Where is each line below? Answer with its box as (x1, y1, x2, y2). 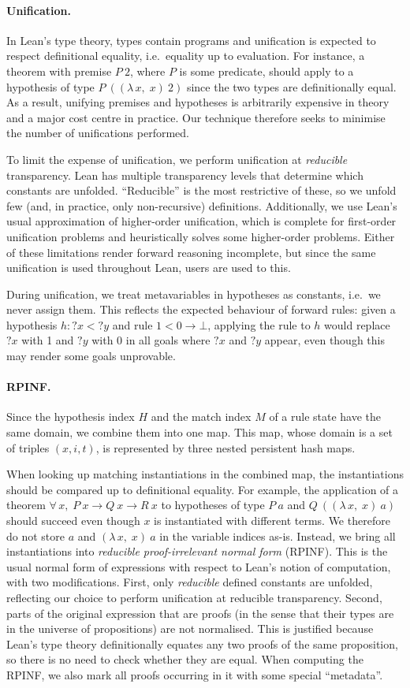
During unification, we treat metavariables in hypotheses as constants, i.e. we (6, 285, 381, 302)
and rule (112, 316, 153, 333)
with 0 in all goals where (91, 332, 211, 348)
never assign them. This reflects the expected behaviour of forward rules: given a (6, 301, 396, 318)
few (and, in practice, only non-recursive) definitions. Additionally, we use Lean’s (6, 197, 397, 214)
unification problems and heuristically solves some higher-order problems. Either (6, 228, 395, 244)
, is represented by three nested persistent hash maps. (95, 439, 356, 456)
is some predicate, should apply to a (179, 62, 354, 79)
